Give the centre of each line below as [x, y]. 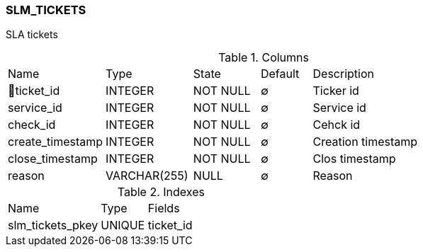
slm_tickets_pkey [53, 225]
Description [343, 74]
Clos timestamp [354, 159]
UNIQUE [123, 225]
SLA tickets [32, 35]
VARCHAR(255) [147, 176]
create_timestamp [56, 142]
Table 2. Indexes [161, 192]
